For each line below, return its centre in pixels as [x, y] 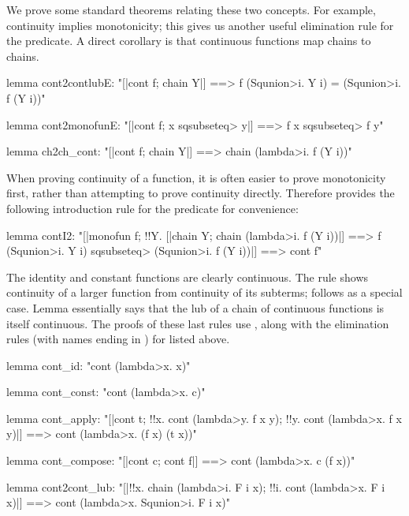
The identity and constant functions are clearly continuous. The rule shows [188, 277]
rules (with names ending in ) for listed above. [118, 339]
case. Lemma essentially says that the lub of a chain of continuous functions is [195, 307]
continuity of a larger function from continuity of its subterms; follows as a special [204, 292]
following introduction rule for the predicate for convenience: [152, 208]
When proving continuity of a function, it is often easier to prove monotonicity [196, 177]
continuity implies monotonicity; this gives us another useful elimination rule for [200, 25]
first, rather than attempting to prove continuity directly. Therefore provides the [201, 193]
